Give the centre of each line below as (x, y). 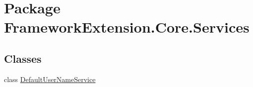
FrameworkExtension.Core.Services (127, 27)
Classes (23, 58)
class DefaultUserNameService (50, 79)
